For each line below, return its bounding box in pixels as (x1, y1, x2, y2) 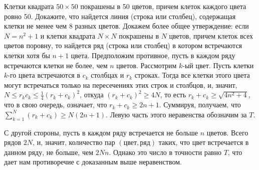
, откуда (80, 89, 104, 100)
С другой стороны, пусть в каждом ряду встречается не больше (4, 127, 198, 137)
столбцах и (91, 70, 124, 80)
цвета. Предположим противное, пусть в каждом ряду (71, 50, 235, 60)
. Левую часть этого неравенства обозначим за (106, 109, 247, 119)
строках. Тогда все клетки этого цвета (134, 70, 250, 80)
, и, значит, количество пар (33, 137, 115, 147)
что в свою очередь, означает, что (4, 99, 107, 110)
